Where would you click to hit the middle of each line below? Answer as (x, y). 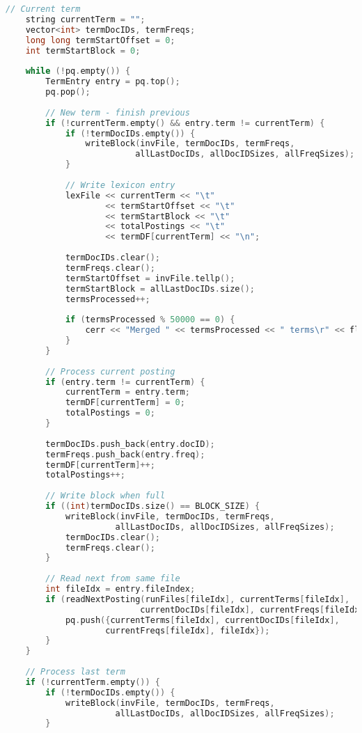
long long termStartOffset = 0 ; (100, 40)
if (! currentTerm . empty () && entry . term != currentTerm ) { (185, 123)
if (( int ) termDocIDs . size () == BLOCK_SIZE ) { (153, 506)
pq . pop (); (68, 92)
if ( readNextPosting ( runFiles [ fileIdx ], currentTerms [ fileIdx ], (198, 599)
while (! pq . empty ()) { (78, 71)
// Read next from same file (113, 579)
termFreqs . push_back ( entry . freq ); (125, 454)
